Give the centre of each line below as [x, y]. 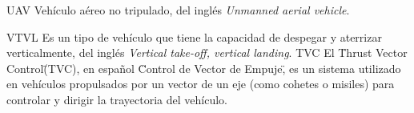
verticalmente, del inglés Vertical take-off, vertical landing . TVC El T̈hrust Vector [207, 52]
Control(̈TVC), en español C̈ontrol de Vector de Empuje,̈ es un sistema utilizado [204, 68]
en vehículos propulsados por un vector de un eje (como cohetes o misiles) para [201, 84]
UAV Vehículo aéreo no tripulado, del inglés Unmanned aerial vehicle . [178, 10]
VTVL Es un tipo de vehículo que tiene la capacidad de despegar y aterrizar [194, 36]
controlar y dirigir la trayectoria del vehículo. [117, 99]
